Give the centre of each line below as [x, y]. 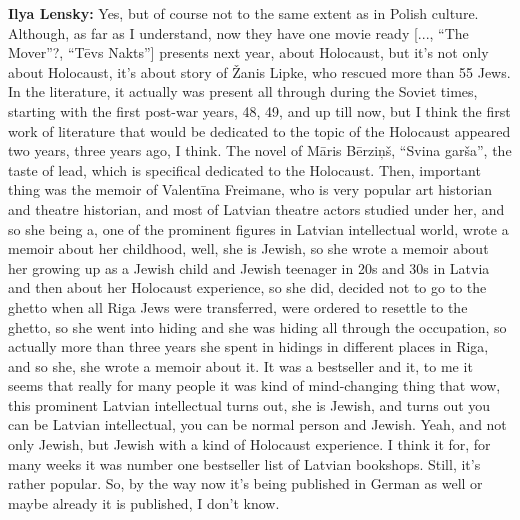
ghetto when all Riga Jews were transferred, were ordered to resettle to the [238, 306]
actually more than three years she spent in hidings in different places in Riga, [248, 346]
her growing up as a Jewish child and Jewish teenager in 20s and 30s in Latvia [249, 267]
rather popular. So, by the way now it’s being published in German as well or [245, 483]
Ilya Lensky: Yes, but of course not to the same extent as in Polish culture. [243, 13]
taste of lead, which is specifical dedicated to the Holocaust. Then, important [244, 169]
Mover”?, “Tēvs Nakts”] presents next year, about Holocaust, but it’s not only [248, 52]
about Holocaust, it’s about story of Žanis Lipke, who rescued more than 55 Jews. [259, 71]
